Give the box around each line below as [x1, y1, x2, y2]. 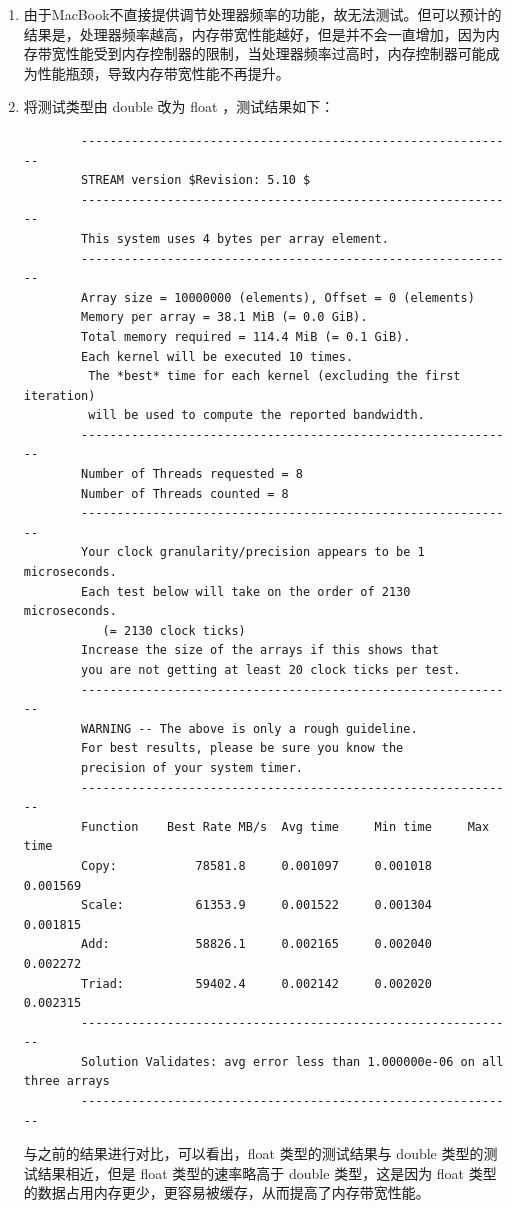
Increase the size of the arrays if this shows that [81, 643, 440, 658]
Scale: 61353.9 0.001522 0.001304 [81, 898, 432, 913]
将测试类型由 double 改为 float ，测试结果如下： [23, 96, 335, 117]
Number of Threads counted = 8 [81, 486, 289, 501]
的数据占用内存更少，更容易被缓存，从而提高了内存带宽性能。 [23, 1182, 430, 1203]
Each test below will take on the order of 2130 [81, 584, 411, 599]
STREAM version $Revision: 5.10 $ [81, 173, 311, 188]
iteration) [23, 388, 96, 403]
